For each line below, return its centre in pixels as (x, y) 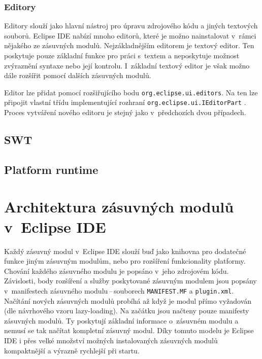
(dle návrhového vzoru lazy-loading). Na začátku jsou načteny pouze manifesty (127, 311)
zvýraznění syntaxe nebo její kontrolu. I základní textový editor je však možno (127, 65)
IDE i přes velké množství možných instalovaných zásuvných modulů (111, 340)
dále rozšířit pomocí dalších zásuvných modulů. (78, 75)
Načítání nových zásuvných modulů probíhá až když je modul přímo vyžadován (128, 300)
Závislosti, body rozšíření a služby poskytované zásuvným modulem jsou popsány (130, 281)
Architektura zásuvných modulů (119, 207)
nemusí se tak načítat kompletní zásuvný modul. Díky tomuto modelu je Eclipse (129, 330)
